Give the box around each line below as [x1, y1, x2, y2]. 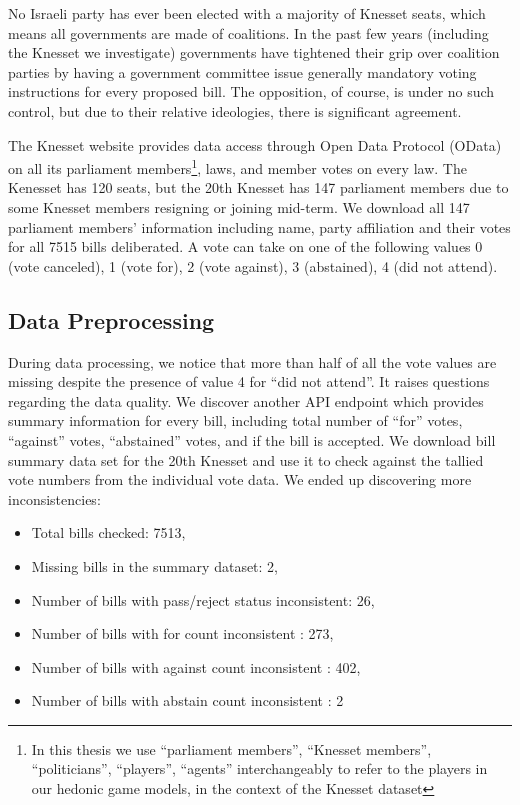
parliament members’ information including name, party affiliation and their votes [8, 216, 511, 237]
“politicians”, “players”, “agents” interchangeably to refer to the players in [31, 758, 488, 779]
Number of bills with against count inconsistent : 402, [31, 656, 361, 677]
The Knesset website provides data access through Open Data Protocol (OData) [8, 134, 502, 155]
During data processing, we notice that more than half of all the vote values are [8, 351, 497, 372]
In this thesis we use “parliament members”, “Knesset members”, [31, 738, 432, 759]
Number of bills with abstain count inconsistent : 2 [31, 690, 344, 711]
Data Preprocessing [8, 304, 215, 335]
